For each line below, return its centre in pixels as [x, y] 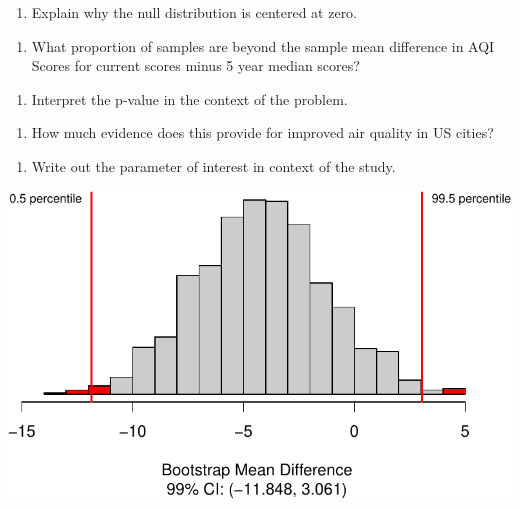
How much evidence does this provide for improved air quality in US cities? [262, 132]
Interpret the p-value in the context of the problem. [189, 98]
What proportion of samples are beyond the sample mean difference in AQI [263, 45]
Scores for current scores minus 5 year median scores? [195, 65]
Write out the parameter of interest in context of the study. [213, 165]
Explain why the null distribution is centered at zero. [194, 12]
